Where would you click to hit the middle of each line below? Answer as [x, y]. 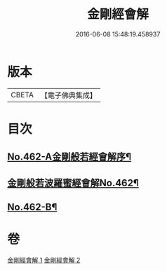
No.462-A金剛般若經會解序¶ [69, 157]
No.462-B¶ [32, 207]
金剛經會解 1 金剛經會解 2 [44, 260]
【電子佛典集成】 [68, 95]
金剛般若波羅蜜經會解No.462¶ [73, 183]
